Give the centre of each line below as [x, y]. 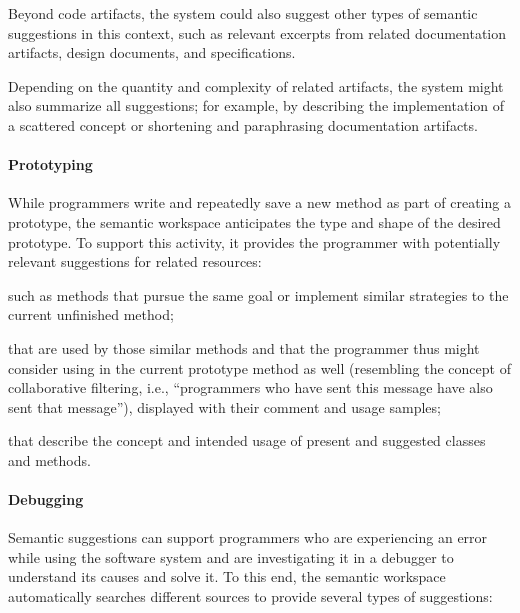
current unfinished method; [91, 314]
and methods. [49, 459]
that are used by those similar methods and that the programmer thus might [244, 347]
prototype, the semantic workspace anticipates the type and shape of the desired [254, 221]
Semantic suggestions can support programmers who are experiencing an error [248, 537]
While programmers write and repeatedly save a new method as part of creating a [259, 202]
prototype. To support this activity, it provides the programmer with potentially [254, 241]
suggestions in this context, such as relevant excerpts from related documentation [257, 32]
